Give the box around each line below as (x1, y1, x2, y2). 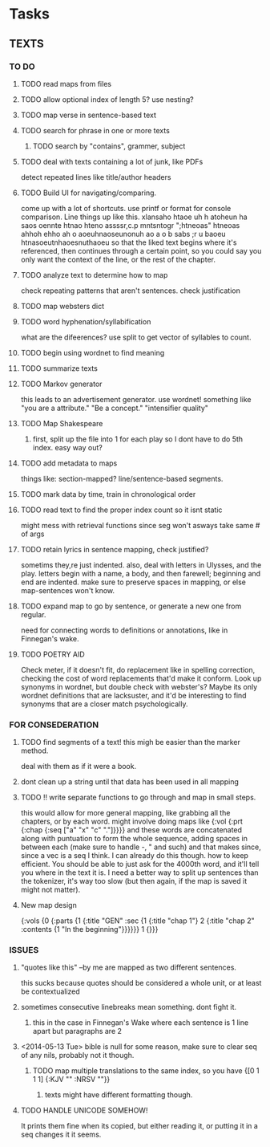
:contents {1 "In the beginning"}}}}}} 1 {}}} (20, 925, 159, 934)
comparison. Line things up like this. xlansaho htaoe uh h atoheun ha (20, 212, 248, 222)
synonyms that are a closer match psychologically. (20, 699, 188, 709)
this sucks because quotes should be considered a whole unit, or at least (20, 978, 262, 988)
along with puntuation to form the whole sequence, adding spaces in (20, 834, 248, 844)
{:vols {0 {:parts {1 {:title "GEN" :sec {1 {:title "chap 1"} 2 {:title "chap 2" (20, 916, 255, 925)
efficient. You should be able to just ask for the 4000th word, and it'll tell (20, 860, 260, 869)
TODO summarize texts (20, 363, 99, 373)
